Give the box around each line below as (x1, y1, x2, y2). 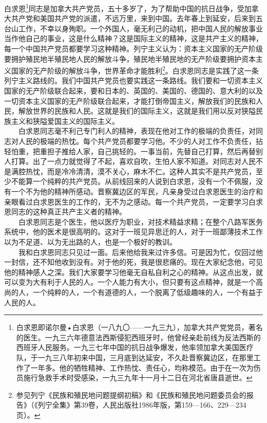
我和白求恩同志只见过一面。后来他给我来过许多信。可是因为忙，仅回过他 (18, 246, 263, 257)
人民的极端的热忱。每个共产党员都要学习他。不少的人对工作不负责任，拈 (18, 136, 263, 146)
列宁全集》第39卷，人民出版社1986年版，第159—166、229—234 (37, 399, 246, 410)
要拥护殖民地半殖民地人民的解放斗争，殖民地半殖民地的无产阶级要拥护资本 (4, 53, 256, 64)
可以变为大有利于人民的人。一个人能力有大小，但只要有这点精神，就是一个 (4, 277, 256, 287)
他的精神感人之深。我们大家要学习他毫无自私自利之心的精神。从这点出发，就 (4, 266, 263, 277)
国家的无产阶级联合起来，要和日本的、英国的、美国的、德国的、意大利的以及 (4, 85, 263, 96)
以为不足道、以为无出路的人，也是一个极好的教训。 (4, 236, 177, 247)
